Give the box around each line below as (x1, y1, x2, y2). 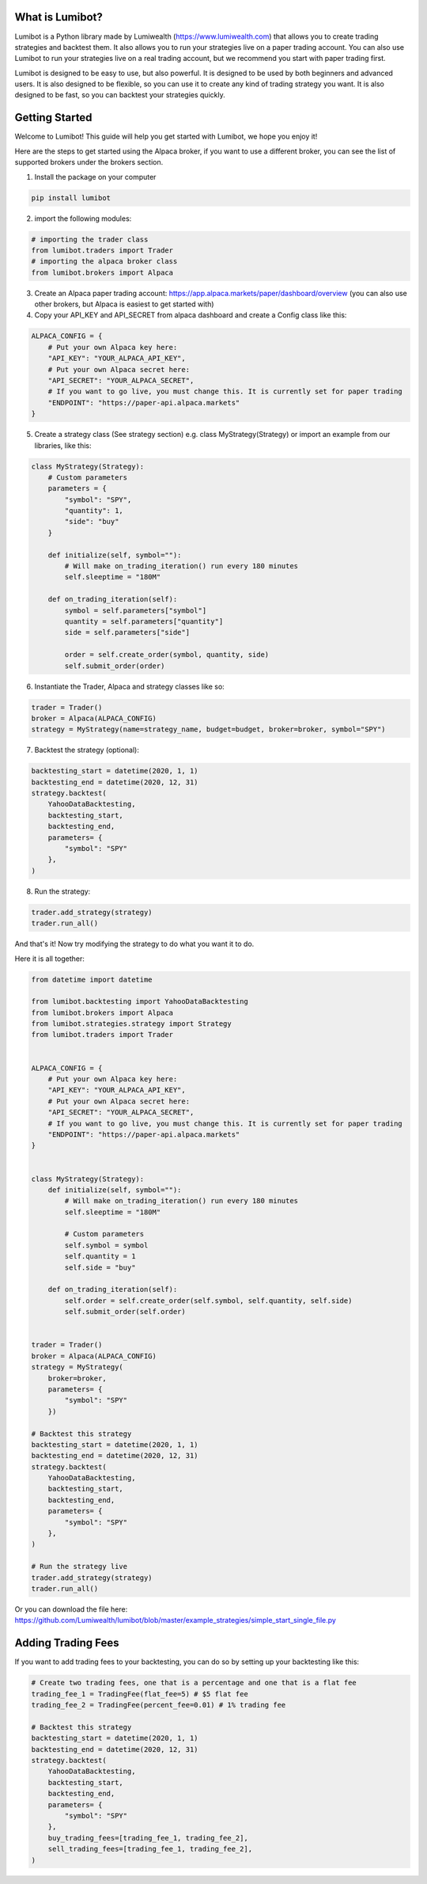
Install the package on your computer (34, 172, 157, 181)
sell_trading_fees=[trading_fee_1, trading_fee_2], (47, 1844, 253, 1854)
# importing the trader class (31, 234, 149, 244)
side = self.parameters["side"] (64, 628, 190, 637)
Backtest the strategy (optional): (34, 745, 140, 755)
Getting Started (14, 111, 93, 124)
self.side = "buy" (64, 1263, 136, 1272)
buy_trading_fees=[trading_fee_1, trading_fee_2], (47, 1833, 248, 1842)
